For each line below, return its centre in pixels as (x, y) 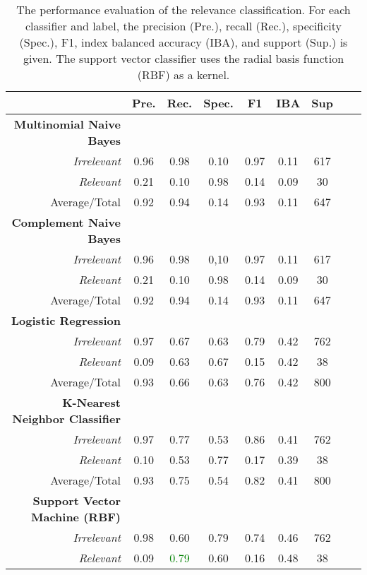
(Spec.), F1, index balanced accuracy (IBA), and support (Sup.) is (183, 42)
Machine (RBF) (76, 517)
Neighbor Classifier (66, 419)
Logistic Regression (66, 320)
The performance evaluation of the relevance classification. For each (183, 10)
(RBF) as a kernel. (183, 75)
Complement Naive (66, 222)
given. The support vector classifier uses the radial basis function (183, 58)
